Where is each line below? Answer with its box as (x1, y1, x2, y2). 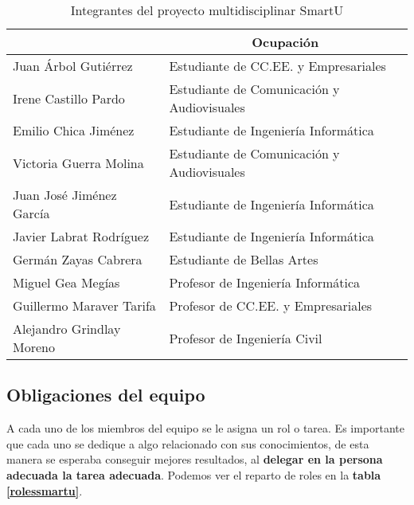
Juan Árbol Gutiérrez (13, 57, 133, 75)
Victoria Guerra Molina (13, 153, 144, 172)
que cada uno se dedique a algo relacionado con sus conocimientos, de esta (6, 435, 369, 452)
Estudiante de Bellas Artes (169, 250, 318, 268)
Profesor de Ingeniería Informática (169, 273, 361, 292)
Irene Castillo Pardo (13, 88, 125, 108)
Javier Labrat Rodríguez (13, 227, 150, 245)
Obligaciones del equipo (6, 382, 205, 407)
